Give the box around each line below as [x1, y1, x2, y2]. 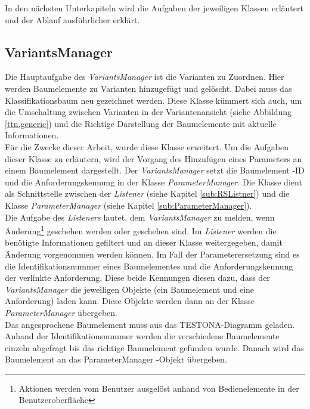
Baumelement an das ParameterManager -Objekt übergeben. [5, 353, 227, 365]
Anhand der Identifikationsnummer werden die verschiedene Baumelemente [5, 330, 280, 342]
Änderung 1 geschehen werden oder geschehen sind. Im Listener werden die [5, 223, 277, 237]
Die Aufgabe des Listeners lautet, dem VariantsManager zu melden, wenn [5, 210, 275, 223]
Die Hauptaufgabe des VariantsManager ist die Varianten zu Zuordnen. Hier [5, 70, 284, 83]
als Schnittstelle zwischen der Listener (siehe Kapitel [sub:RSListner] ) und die [5, 187, 290, 200]
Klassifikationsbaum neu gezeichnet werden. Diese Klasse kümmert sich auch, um [5, 94, 302, 106]
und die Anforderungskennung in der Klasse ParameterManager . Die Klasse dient [5, 175, 302, 188]
